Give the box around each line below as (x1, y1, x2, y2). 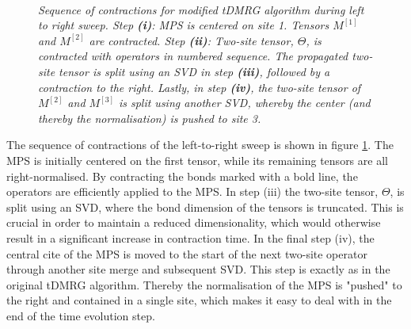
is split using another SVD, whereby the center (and (118, 94, 371, 111)
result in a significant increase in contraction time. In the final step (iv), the (6, 229, 375, 246)
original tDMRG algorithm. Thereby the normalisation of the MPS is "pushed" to (6, 276, 402, 293)
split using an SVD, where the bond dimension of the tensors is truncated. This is (6, 198, 404, 215)
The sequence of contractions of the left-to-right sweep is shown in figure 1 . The (6, 136, 394, 153)
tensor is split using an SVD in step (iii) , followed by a (59, 63, 330, 79)
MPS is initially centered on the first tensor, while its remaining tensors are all (6, 151, 388, 168)
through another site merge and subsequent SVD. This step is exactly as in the (6, 261, 390, 277)
